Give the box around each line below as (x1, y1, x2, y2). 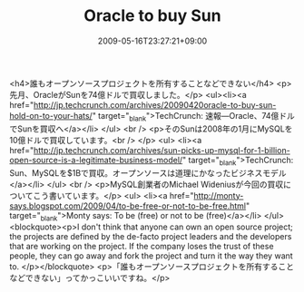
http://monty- (193, 190, 244, 200)
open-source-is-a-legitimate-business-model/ (9, 154, 183, 165)
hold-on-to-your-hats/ (9, 110, 93, 121)
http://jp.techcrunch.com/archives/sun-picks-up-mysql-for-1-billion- (33, 144, 290, 155)
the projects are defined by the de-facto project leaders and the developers (9, 231, 292, 242)
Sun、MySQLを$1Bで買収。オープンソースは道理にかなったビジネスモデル (9, 167, 288, 178)
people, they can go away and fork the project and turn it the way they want (9, 250, 293, 261)
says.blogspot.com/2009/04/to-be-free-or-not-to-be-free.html (9, 200, 247, 211)
